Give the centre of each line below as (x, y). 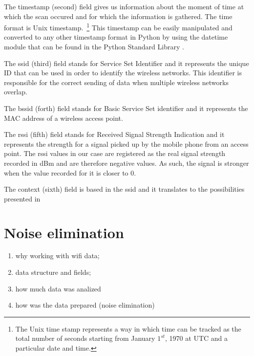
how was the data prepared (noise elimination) (85, 305)
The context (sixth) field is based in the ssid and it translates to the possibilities (124, 189)
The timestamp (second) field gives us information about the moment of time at (124, 6)
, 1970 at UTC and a (196, 338)
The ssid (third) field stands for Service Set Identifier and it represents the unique (127, 63)
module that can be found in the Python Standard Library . (94, 47)
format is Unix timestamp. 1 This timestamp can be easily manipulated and (118, 27)
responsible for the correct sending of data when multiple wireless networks (116, 82)
